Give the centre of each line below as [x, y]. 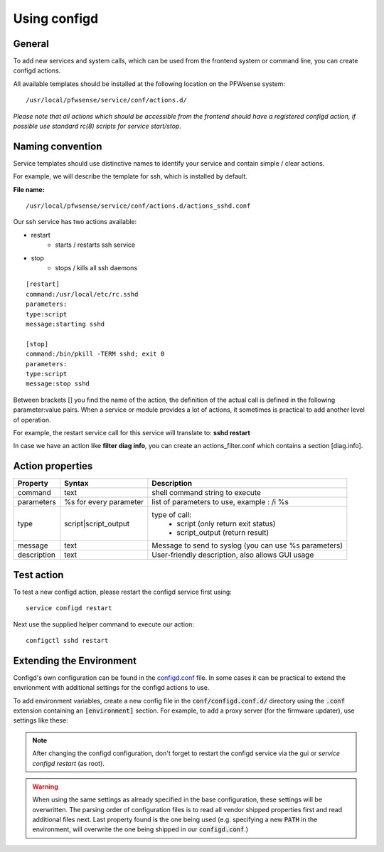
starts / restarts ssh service [95, 245]
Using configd [56, 18]
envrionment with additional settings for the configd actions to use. [111, 688]
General [31, 44]
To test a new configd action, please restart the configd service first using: [123, 592]
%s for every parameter [104, 502]
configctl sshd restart [67, 640]
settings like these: [41, 720]
